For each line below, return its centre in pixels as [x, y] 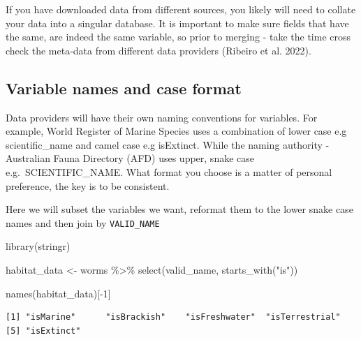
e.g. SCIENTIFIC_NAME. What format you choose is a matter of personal [169, 171]
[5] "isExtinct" [43, 331]
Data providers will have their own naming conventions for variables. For [162, 117]
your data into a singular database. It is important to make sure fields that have [177, 23]
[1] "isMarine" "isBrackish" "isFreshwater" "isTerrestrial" [173, 317]
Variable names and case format [124, 88]
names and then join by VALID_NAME [83, 222]
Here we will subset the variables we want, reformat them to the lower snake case [179, 209]
